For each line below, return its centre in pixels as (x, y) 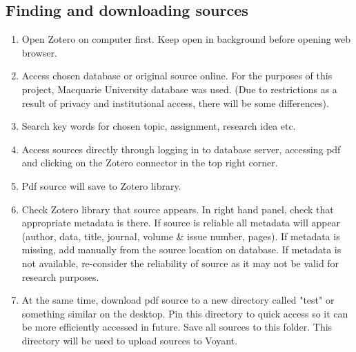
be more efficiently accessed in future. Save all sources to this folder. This (177, 327)
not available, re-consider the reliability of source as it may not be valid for (180, 263)
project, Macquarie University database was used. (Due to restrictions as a (179, 89)
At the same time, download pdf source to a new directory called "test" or (178, 300)
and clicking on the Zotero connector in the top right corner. (150, 163)
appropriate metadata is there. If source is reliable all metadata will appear (181, 223)
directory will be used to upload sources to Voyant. (130, 340)
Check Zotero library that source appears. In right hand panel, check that (178, 209)
